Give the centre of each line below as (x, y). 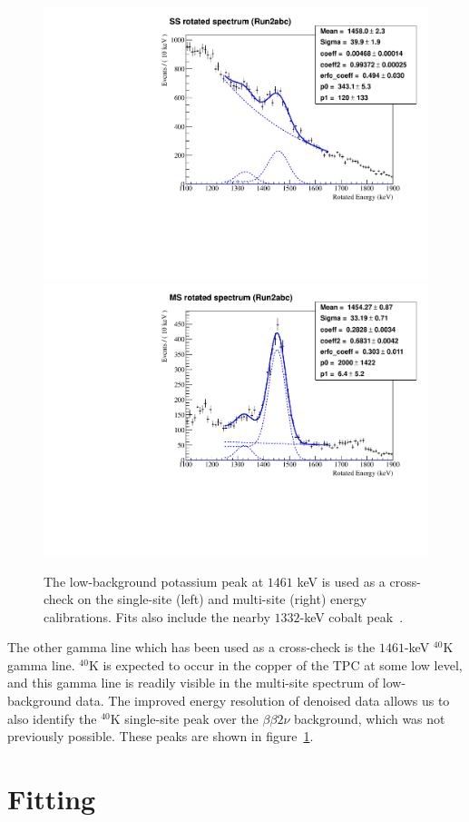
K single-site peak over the (184, 718)
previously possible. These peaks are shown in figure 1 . (161, 736)
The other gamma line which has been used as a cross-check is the (191, 647)
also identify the (52, 718)
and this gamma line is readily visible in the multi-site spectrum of (193, 683)
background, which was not (369, 718)
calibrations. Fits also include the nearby (157, 616)
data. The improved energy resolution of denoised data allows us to (263, 701)
